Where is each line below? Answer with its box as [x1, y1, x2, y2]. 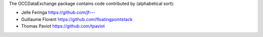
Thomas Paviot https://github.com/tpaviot [21, 23, 105, 29]
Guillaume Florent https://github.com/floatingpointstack [21, 16, 132, 22]
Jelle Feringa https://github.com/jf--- [21, 10, 95, 16]
